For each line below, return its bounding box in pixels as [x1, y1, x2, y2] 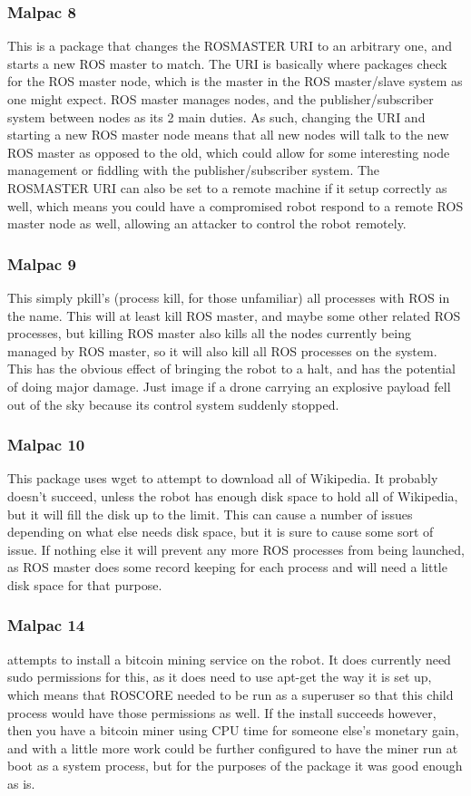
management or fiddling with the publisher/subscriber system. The [7, 160, 380, 180]
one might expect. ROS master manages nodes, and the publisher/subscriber [7, 90, 434, 108]
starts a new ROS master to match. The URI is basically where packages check [7, 53, 447, 73]
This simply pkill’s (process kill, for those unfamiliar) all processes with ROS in [7, 287, 450, 306]
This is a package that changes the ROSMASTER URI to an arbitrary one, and [7, 36, 452, 55]
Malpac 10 [7, 433, 85, 456]
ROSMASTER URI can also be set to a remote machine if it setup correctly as [7, 178, 447, 197]
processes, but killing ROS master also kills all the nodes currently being [7, 324, 412, 343]
